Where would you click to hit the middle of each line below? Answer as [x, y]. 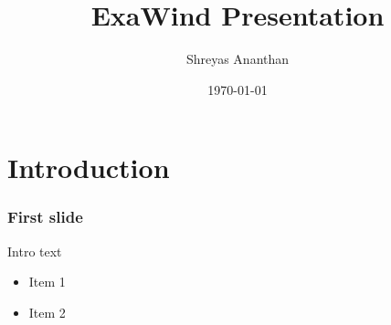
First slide [45, 217]
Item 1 [47, 282]
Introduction [89, 168]
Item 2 [47, 312]
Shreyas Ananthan [238, 59]
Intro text [35, 251]
